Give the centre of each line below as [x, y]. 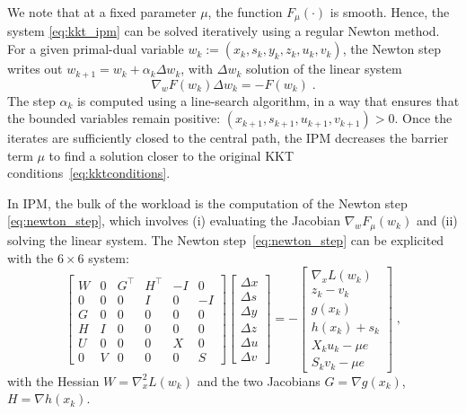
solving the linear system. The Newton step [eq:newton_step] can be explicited [226, 239]
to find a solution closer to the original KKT [171, 155]
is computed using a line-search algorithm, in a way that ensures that [268, 100]
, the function [245, 12]
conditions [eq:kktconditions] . [89, 173]
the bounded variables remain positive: [114, 118]
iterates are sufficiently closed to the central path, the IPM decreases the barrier [228, 138]
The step [31, 100]
